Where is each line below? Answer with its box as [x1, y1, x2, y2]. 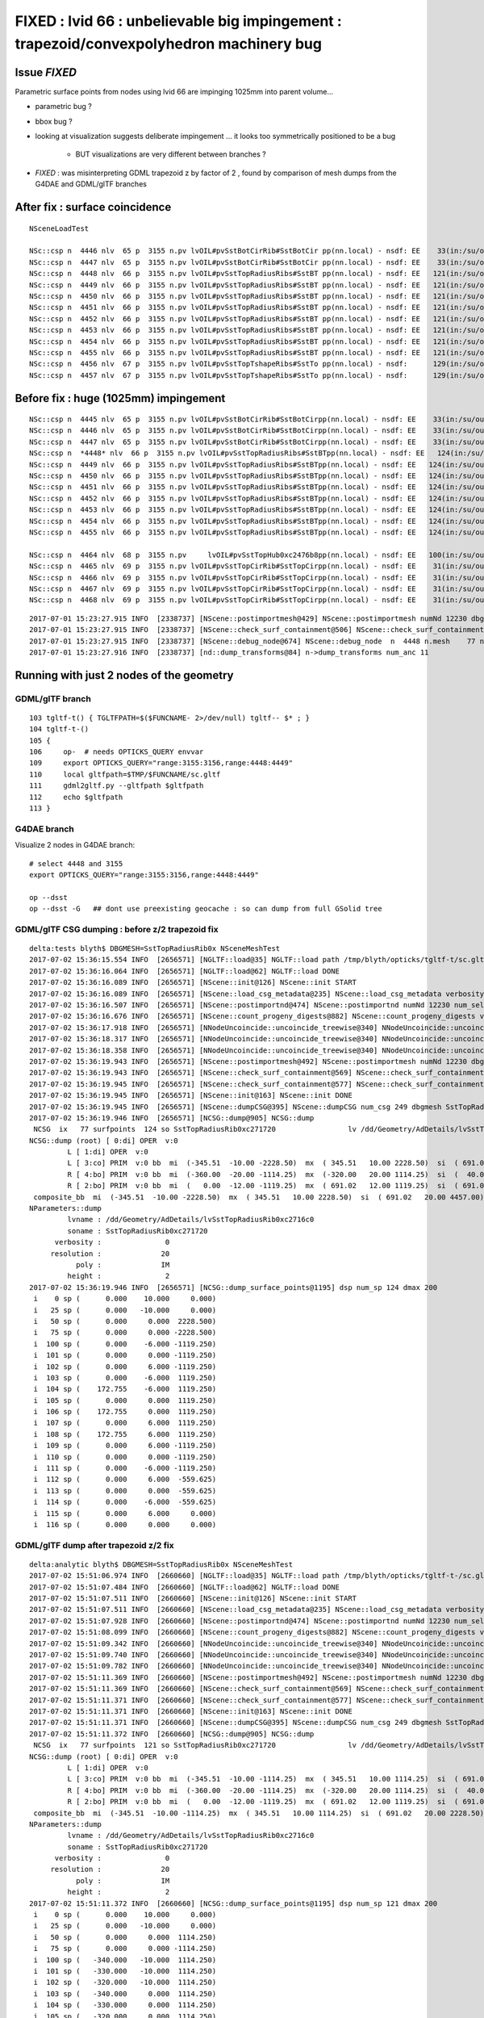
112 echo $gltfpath [29, 792, 123, 802]
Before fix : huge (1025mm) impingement [15, 391, 226, 405]
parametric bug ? [35, 102, 92, 111]
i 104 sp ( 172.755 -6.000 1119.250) [33, 1384, 217, 1394]
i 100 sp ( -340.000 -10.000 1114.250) [33, 1955, 217, 1965]
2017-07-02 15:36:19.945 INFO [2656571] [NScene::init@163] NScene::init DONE [29, 1091, 353, 1100]
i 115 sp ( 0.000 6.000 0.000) [33, 1509, 217, 1518]
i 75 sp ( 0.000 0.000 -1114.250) [33, 1944, 217, 1953]
